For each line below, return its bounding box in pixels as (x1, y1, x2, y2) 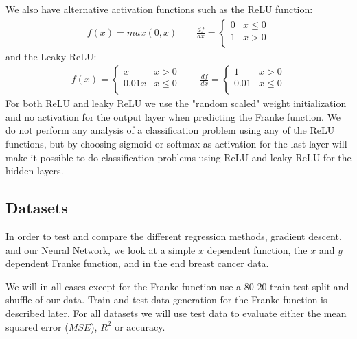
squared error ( (5, 319, 69, 334)
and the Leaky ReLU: (5, 49, 97, 63)
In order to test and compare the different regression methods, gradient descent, (5, 229, 342, 244)
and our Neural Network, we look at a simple (5, 242, 196, 257)
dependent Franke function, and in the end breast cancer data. (5, 256, 269, 270)
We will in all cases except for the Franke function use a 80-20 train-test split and (5, 279, 349, 293)
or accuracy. (115, 319, 165, 334)
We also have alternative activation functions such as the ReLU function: (5, 2, 313, 16)
